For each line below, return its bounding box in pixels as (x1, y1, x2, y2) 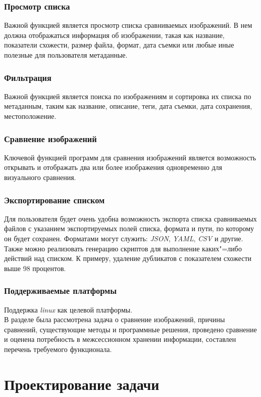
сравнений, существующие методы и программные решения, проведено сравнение (4, 324, 257, 334)
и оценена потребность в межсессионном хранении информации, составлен (4, 334, 236, 344)
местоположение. (4, 111, 57, 121)
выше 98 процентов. (4, 262, 66, 273)
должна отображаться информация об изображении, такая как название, (4, 29, 225, 40)
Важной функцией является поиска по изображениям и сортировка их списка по (4, 91, 251, 101)
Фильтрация (4, 71, 51, 83)
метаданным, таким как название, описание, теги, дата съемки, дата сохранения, (4, 101, 252, 111)
